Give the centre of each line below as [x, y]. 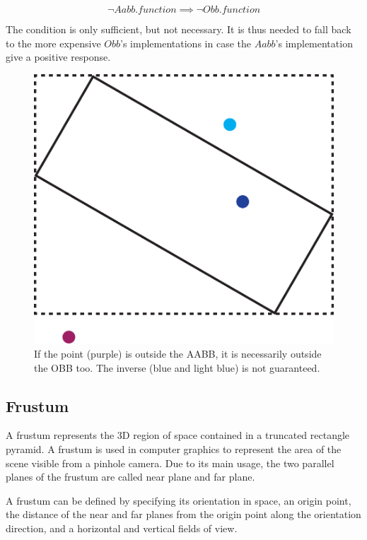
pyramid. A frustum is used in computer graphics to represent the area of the [174, 448]
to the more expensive [53, 43]
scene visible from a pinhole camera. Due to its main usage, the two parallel [170, 463]
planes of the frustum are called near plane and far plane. [130, 477]
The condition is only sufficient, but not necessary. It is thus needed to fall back [179, 29]
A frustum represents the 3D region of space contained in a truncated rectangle [178, 435]
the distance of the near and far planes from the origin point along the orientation [183, 514]
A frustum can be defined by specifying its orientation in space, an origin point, [179, 500]
